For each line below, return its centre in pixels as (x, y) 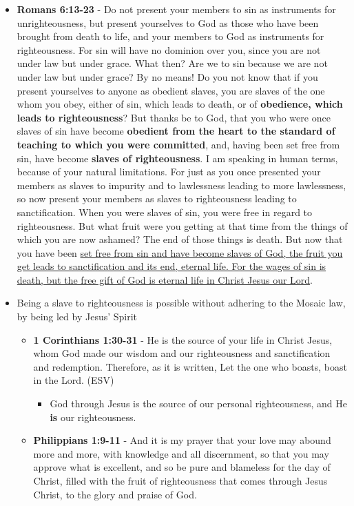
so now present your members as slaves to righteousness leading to (157, 198)
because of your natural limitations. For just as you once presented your (169, 172)
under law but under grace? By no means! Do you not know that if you (167, 76)
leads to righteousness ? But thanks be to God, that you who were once (174, 117)
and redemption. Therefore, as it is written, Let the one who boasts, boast (190, 366)
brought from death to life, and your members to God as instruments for (170, 36)
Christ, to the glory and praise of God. (115, 494)
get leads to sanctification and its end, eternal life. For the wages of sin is (171, 266)
